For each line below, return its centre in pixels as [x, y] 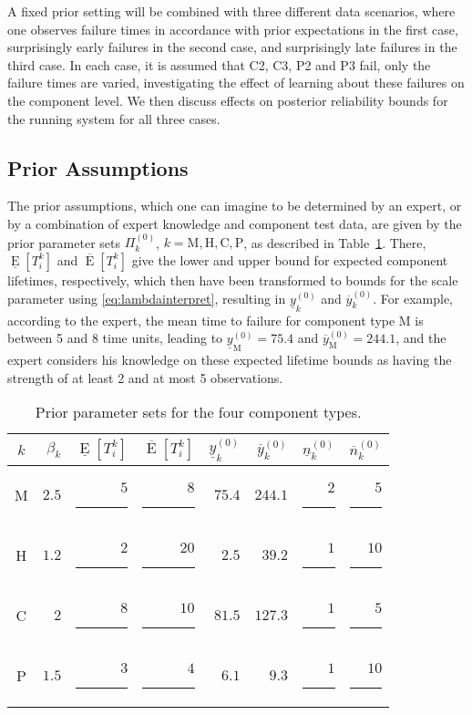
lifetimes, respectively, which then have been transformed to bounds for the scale [233, 280]
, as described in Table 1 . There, [335, 242]
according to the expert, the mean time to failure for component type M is [215, 320]
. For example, [413, 298]
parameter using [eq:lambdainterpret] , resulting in [147, 298]
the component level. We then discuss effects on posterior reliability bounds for [228, 100]
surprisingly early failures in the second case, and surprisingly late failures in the [232, 47]
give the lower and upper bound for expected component [290, 259]
